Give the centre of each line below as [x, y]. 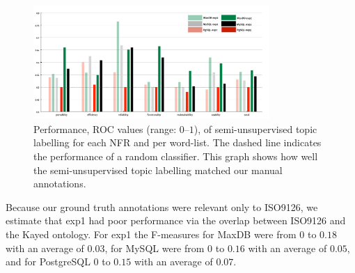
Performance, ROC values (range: [105, 128]
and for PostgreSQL [48, 262]
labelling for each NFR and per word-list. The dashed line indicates [177, 142]
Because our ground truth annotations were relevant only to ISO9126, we [162, 206]
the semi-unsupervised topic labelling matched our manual [158, 170]
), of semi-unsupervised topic [255, 128]
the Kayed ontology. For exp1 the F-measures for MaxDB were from [151, 234]
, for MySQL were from [155, 248]
